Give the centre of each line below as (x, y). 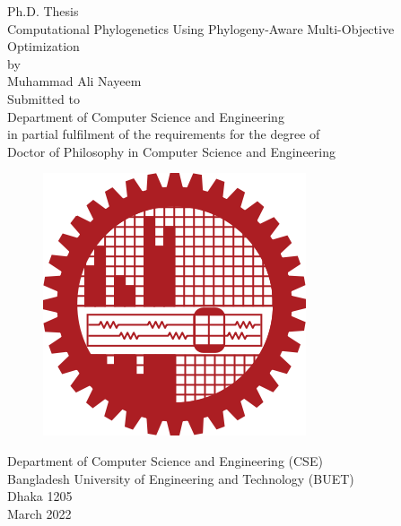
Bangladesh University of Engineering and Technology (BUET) (181, 478)
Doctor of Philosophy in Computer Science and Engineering (171, 151)
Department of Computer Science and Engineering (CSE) (165, 460)
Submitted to (44, 98)
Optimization (44, 46)
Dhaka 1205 (40, 496)
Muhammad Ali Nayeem (74, 81)
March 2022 (39, 513)
